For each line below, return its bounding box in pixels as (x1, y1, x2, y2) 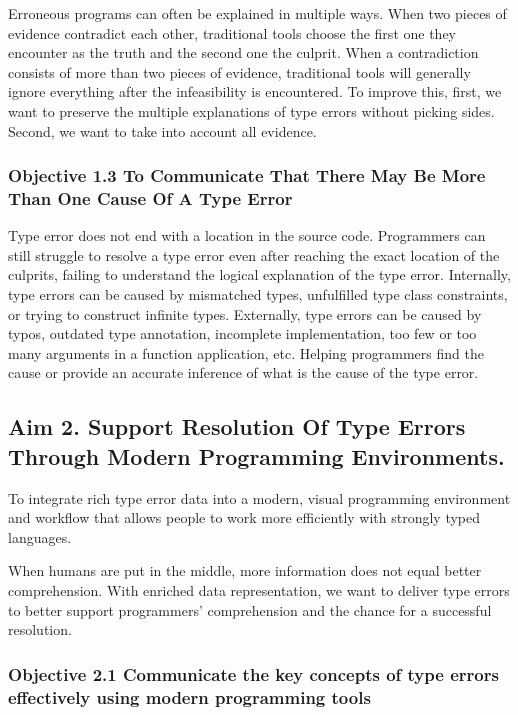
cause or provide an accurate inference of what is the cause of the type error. (8, 362, 479, 383)
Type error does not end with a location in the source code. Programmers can (8, 225, 486, 246)
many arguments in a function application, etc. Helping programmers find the (8, 342, 484, 363)
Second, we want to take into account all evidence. (8, 120, 317, 141)
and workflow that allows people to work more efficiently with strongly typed (8, 507, 481, 528)
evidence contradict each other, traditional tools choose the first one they (8, 22, 456, 43)
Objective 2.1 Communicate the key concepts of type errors (8, 661, 499, 686)
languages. (8, 526, 72, 547)
